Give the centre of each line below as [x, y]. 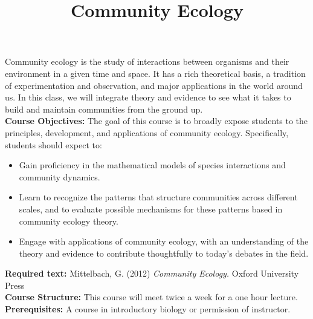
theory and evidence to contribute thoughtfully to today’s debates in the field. [164, 253]
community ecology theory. [69, 221]
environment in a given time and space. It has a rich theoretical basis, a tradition [155, 73]
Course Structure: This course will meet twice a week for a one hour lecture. [151, 297]
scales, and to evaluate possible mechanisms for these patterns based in [151, 209]
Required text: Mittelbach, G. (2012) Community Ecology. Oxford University [152, 273]
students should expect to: [53, 144]
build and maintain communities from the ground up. [104, 109]
